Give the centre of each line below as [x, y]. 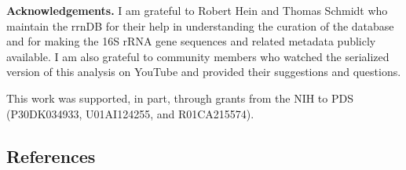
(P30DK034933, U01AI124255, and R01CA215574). [130, 113]
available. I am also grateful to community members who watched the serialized [198, 56]
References [51, 156]
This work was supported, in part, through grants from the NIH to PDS [180, 98]
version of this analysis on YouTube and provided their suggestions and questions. [204, 72]
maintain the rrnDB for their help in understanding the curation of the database [200, 25]
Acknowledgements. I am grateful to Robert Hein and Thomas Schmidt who [197, 10]
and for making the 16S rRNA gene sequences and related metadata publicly [191, 41]
